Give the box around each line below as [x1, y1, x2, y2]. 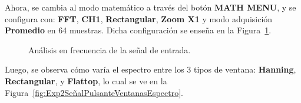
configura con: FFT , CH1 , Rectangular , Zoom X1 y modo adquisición [5, 12, 273, 25]
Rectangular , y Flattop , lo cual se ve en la [5, 74, 167, 87]
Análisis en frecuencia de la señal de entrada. [28, 43, 191, 56]
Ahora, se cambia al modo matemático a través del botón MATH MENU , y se [5, 1, 296, 13]
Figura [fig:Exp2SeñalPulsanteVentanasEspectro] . [5, 86, 183, 98]
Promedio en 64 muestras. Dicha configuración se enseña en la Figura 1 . [5, 24, 272, 36]
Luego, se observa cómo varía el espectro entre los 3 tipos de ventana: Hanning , [5, 63, 296, 75]
